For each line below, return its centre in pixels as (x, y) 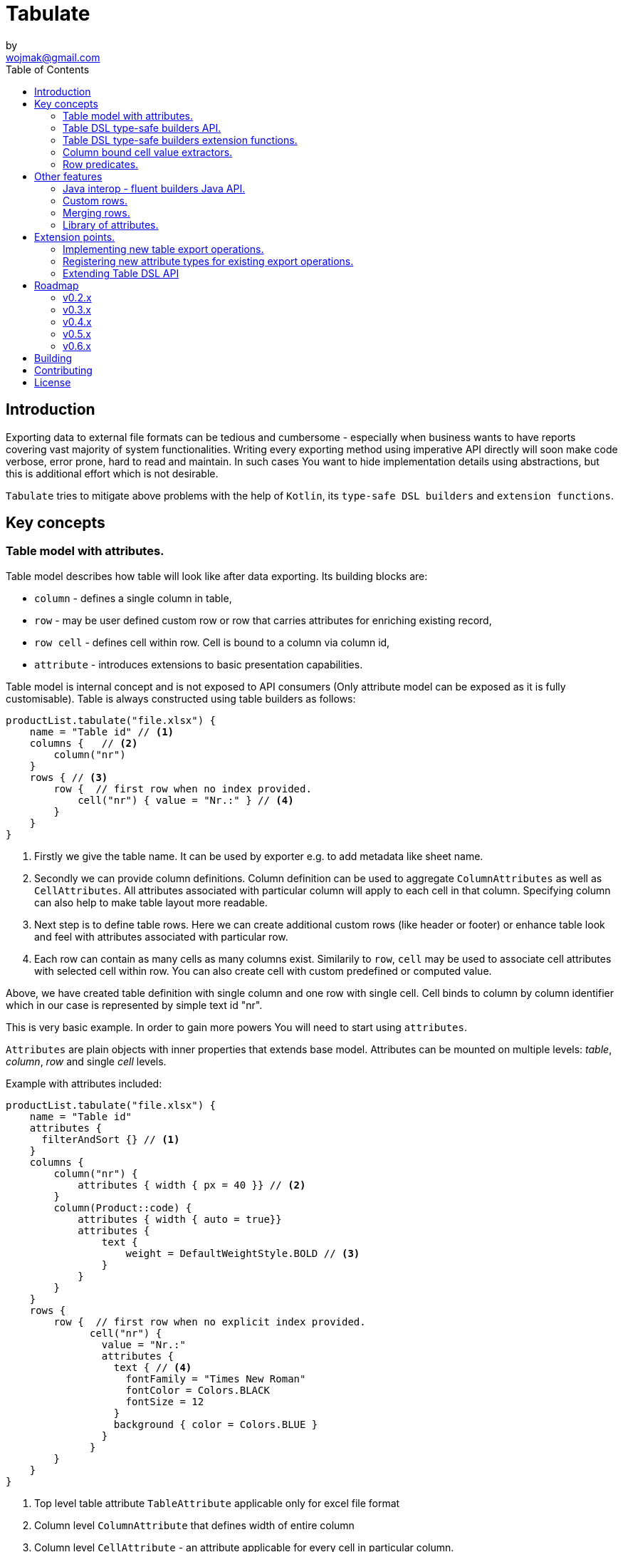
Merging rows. (96, 212)
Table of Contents (48, 69)
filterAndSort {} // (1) (111, 1139)
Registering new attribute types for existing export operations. (208, 261)
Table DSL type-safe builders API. (142, 128)
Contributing (63, 370)
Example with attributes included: (84, 1083)
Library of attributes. (111, 224)
